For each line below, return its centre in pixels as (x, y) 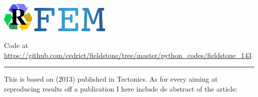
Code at (16, 45)
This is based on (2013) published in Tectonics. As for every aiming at (111, 79)
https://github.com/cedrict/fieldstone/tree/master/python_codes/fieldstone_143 (128, 55)
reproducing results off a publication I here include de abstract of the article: (121, 88)
